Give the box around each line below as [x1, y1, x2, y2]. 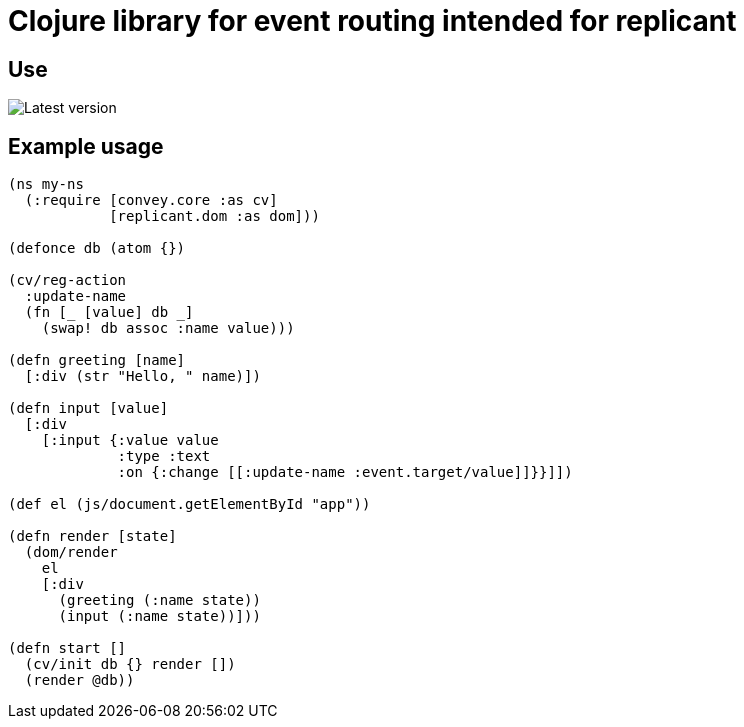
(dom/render [24, 544, 118, 561]
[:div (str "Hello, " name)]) [24, 368, 261, 385]
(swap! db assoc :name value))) [41, 320, 295, 337]
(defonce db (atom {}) [8, 240, 186, 257]
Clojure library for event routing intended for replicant [8, 4, 737, 38]
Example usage [8, 133, 164, 159]
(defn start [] [8, 640, 127, 657]
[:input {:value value [41, 432, 219, 449]
